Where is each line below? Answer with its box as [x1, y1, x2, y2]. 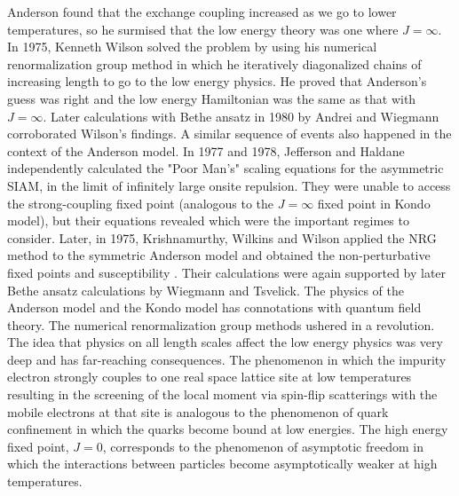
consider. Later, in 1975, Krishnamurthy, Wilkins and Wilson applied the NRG [7, 228, 437, 247]
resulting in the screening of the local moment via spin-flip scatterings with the [7, 385, 438, 404]
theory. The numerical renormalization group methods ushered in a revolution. [7, 315, 435, 334]
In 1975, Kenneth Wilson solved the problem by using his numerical [7, 37, 377, 56]
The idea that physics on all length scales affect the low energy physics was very [7, 333, 443, 351]
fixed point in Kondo [317, 193, 431, 212]
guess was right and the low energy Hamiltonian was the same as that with [7, 89, 416, 107]
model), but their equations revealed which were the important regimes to [7, 211, 409, 230]
